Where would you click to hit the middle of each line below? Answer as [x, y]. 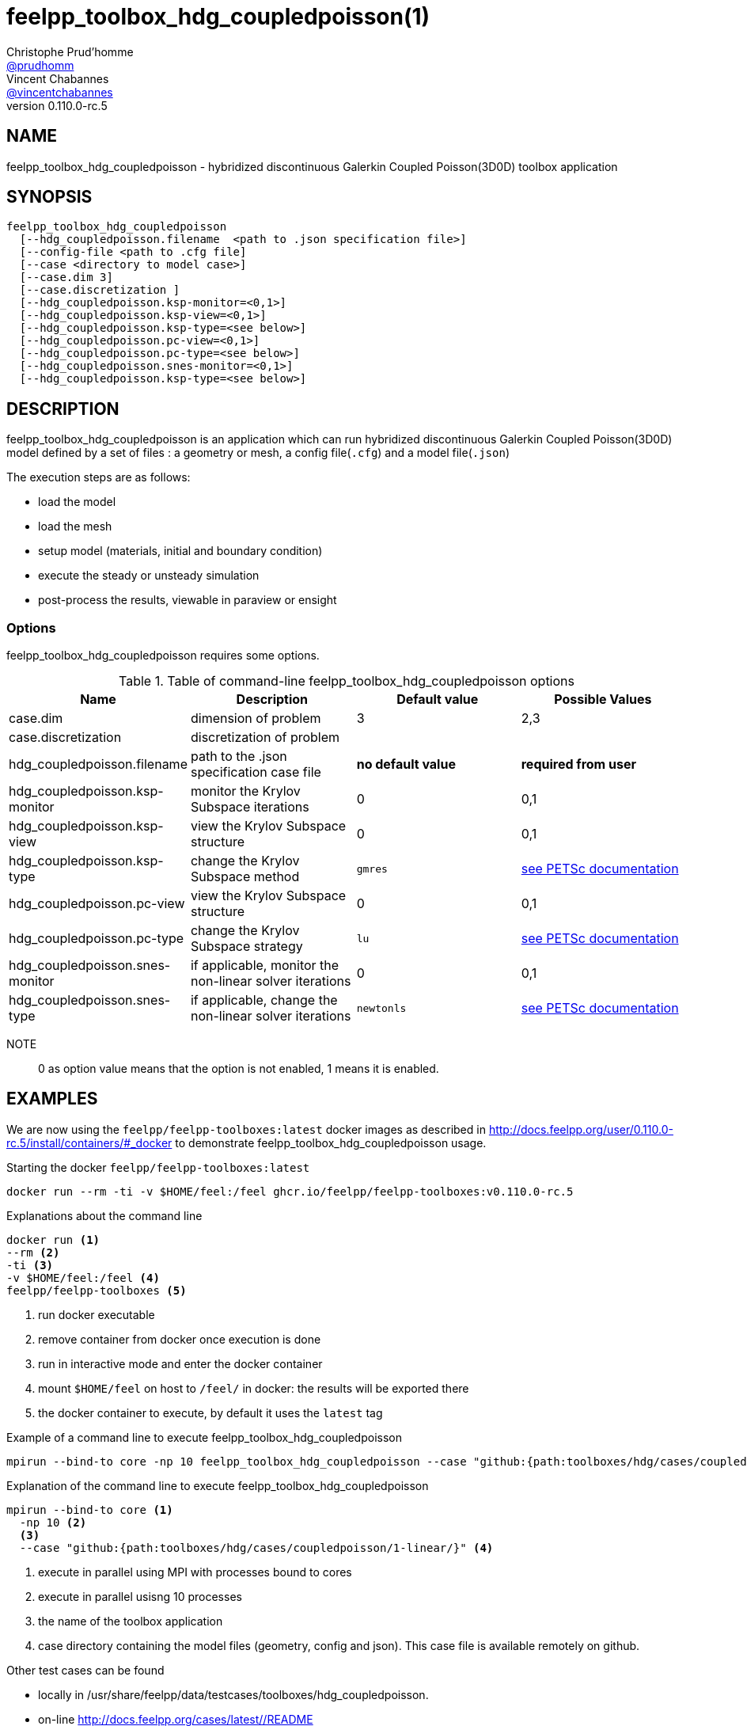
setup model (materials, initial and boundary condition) [180, 551]
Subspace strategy [246, 947]
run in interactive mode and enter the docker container [180, 1363]
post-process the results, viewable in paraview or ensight [188, 600]
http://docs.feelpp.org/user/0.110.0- [581, 1129]
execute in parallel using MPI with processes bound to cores [195, 1572]
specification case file [256, 772]
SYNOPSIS [49, 197]
